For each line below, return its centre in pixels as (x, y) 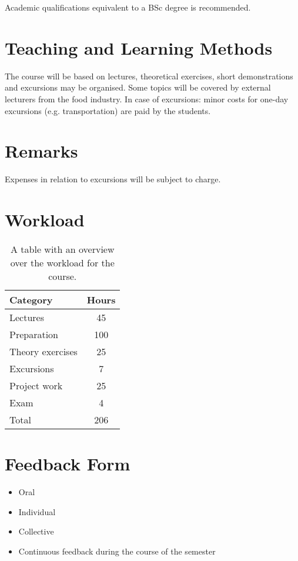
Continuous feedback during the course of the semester (117, 551)
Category (31, 299)
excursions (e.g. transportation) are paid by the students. (108, 110)
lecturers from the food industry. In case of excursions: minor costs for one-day (147, 98)
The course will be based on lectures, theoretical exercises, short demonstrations (149, 76)
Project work (36, 385)
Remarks (41, 151)
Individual (37, 511)
